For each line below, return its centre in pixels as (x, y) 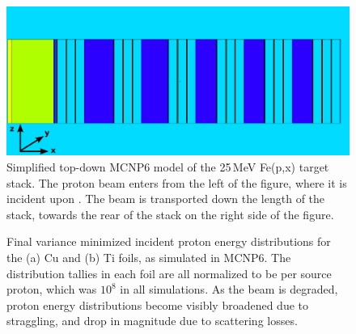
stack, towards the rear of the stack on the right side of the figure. (170, 214)
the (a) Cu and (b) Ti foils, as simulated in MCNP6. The (149, 257)
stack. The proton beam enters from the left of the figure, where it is (177, 182)
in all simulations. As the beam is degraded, (229, 289)
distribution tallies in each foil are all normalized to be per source (169, 273)
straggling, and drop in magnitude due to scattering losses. (152, 321)
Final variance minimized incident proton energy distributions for (169, 241)
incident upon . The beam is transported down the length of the (166, 199)
